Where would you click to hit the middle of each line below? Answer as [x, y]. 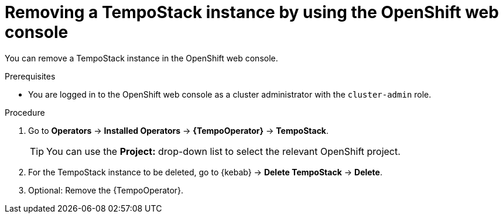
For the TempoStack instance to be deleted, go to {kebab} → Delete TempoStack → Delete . [205, 172]
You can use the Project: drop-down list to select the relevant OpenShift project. [223, 151]
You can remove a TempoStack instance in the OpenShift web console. [141, 58]
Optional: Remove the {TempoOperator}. [106, 190]
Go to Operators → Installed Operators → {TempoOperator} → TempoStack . [179, 130]
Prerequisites [30, 76]
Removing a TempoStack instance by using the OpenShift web [252, 12]
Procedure [25, 112]
